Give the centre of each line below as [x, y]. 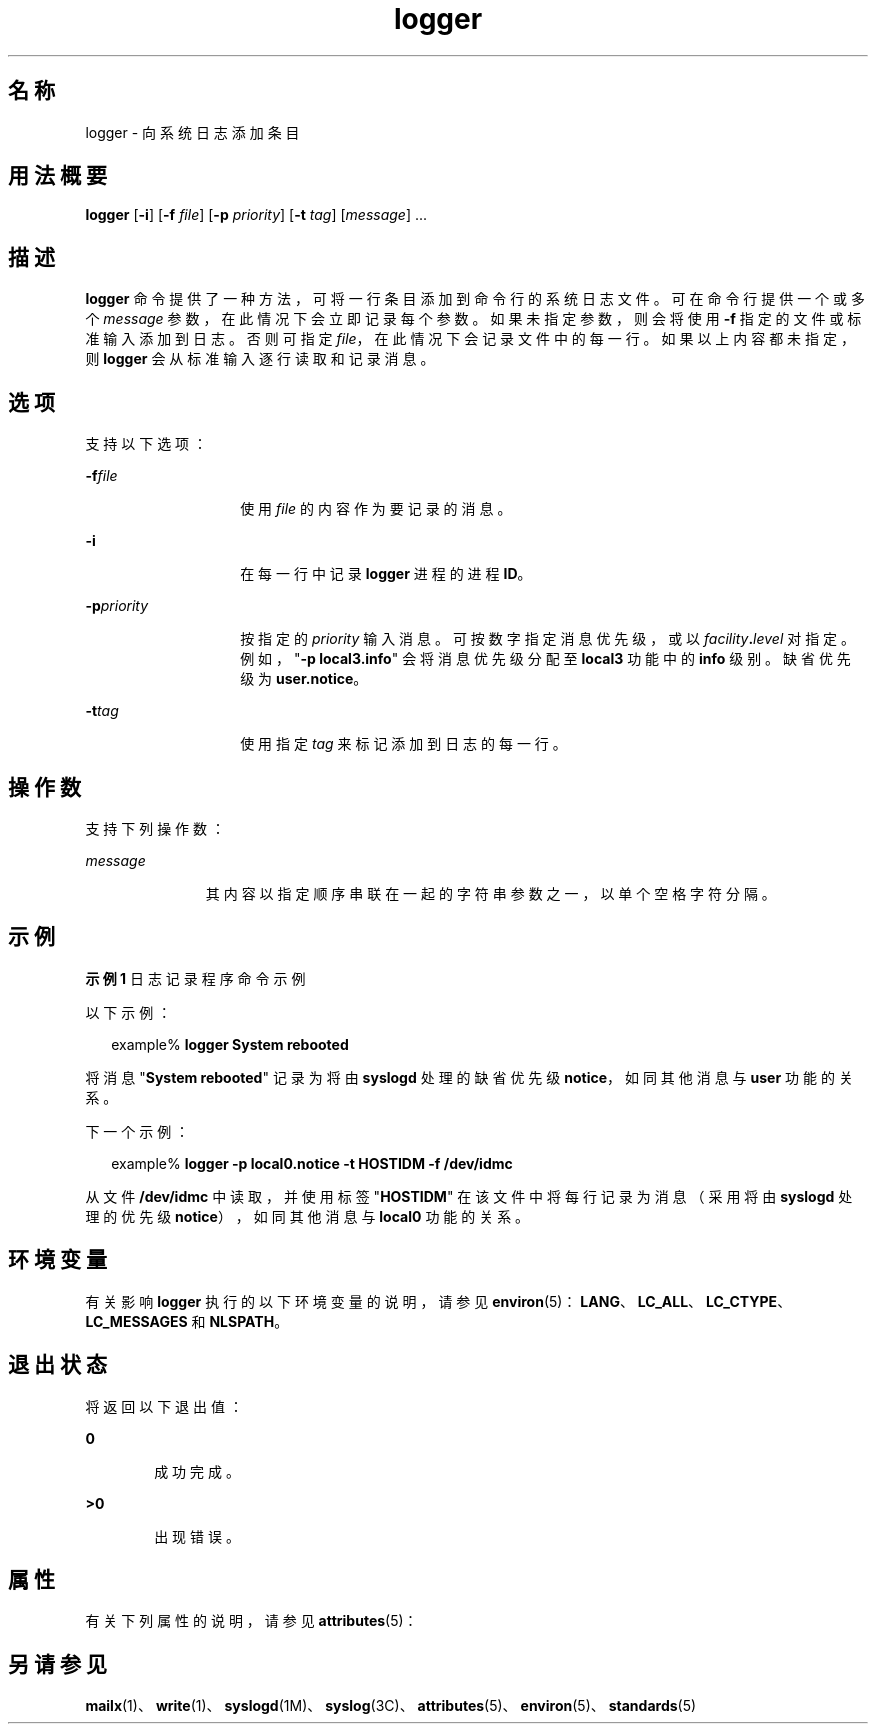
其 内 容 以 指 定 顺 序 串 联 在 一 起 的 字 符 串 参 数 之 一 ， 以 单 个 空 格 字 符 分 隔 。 [490, 893]
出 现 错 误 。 [197, 1536]
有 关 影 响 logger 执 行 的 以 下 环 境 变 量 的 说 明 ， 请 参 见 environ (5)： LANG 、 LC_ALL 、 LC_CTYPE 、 [438, 1301]
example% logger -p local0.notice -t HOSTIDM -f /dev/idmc [312, 1163]
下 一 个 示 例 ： [137, 1131]
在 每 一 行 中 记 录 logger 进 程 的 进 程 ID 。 [386, 574]
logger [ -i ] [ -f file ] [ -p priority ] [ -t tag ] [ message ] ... [256, 215]
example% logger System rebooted [230, 1044]
